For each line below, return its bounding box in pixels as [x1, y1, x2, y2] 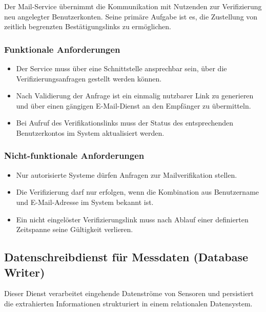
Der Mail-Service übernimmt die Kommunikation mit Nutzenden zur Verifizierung [4, 1, 262, 11]
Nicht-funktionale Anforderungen [4, 149, 145, 162]
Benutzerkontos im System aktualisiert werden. [16, 127, 165, 138]
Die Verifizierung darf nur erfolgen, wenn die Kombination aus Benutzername [16, 186, 259, 197]
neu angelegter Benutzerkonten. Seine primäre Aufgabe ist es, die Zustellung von [4, 11, 258, 22]
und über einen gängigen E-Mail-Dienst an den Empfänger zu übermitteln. [16, 100, 251, 111]
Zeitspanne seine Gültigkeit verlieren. [16, 224, 133, 235]
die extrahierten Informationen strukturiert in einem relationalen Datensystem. [4, 298, 253, 308]
